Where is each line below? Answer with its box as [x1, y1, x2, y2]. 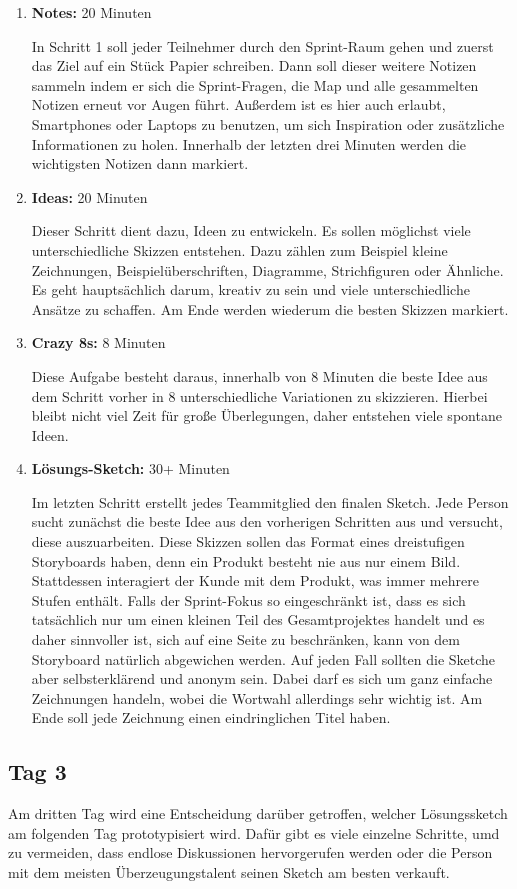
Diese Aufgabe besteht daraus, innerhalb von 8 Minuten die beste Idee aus [31, 365, 488, 386]
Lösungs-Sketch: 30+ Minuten [31, 458, 230, 479]
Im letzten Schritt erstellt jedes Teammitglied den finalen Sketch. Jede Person [31, 491, 509, 512]
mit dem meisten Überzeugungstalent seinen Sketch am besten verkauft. [8, 861, 450, 882]
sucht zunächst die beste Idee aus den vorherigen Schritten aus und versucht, [31, 511, 503, 532]
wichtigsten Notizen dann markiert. [31, 153, 249, 174]
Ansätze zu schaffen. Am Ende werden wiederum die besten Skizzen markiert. [31, 298, 509, 319]
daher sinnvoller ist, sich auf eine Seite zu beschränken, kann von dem [31, 629, 460, 650]
